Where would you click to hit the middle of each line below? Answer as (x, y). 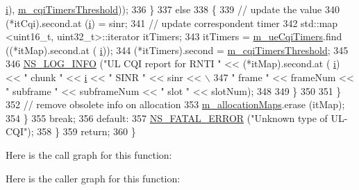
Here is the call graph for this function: (89, 154)
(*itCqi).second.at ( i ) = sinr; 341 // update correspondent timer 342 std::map (172, 23)
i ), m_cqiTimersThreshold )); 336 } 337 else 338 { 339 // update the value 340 (173, 9)
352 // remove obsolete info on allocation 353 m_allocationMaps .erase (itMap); (175, 104)
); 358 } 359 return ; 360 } (82, 131)
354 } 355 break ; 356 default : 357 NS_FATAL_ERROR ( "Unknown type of (167, 118)
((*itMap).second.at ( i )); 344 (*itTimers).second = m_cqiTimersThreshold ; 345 (177, 50)
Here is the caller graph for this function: (93, 178)
